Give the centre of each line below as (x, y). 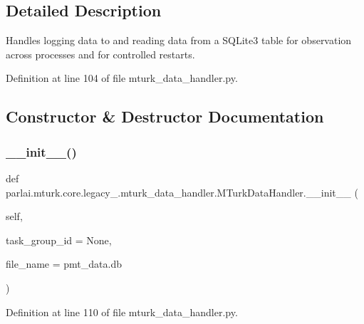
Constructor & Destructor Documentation (165, 116)
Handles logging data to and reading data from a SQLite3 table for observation (179, 40)
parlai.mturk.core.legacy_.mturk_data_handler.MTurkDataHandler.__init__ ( (182, 192)
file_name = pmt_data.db (64, 264)
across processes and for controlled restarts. (100, 54)
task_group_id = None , (59, 240)
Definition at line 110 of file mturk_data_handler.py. (122, 312)
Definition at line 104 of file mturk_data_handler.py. (122, 78)
